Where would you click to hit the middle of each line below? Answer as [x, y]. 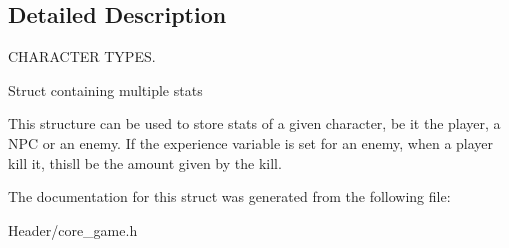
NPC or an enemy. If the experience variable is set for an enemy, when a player [251, 142]
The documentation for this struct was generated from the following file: [229, 196]
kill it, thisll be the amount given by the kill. [145, 162]
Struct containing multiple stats [105, 89]
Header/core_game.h [73, 229]
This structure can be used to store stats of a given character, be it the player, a [254, 123]
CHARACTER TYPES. [82, 56]
